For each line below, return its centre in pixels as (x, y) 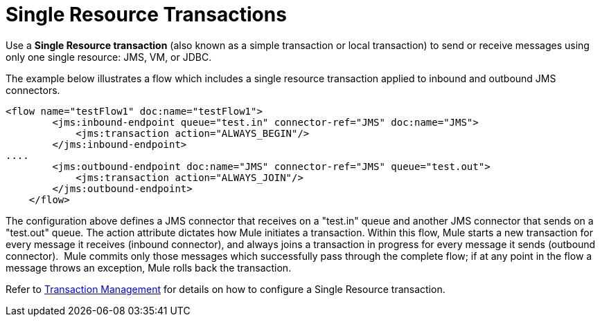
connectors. (33, 90)
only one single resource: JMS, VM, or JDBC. (109, 57)
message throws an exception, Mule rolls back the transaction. (149, 267)
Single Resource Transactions (146, 15)
